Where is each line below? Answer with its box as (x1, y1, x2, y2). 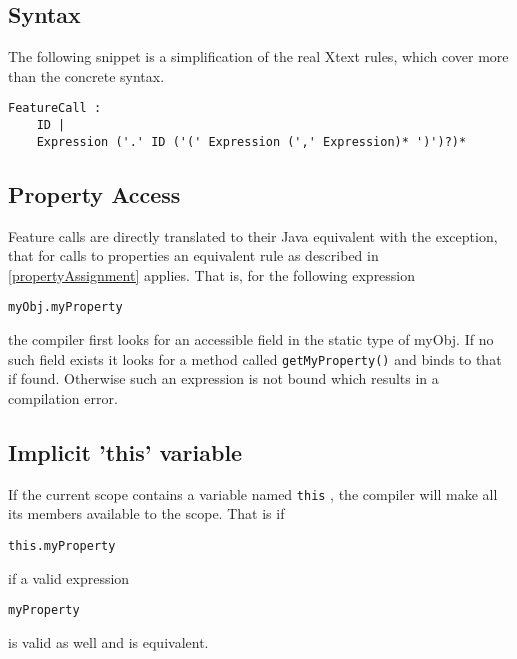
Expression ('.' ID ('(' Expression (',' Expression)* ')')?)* (36, 134, 467, 149)
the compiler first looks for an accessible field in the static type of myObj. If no (8, 329, 494, 349)
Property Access (8, 178, 181, 209)
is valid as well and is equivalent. (8, 631, 209, 652)
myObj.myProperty (8, 300, 123, 315)
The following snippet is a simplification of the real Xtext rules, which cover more (8, 46, 509, 67)
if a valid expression (8, 567, 130, 588)
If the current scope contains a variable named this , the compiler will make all (8, 483, 498, 504)
